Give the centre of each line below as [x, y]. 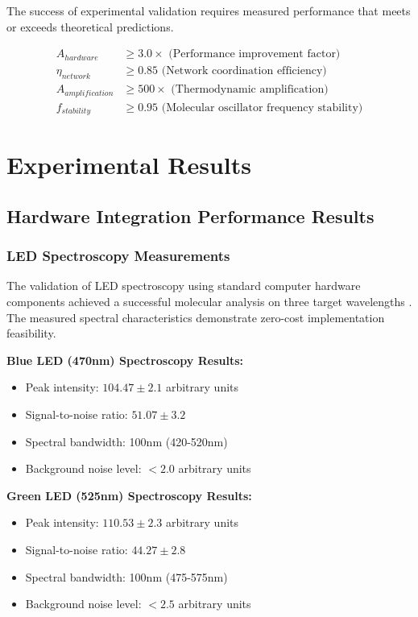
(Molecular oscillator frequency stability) [262, 108]
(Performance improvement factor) [255, 54]
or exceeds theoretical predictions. [90, 26]
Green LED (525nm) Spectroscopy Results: [129, 495]
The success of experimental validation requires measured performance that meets [209, 10]
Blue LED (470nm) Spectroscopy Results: [125, 360]
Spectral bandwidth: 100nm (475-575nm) [126, 576]
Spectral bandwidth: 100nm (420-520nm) [126, 441]
